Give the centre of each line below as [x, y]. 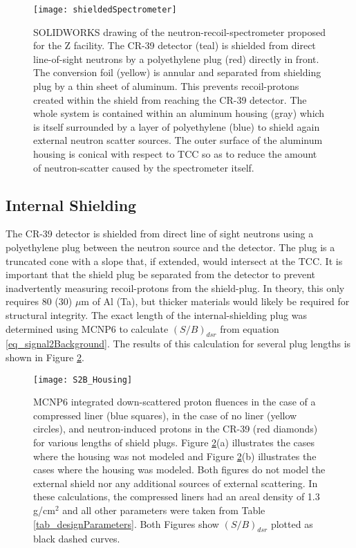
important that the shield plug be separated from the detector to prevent [160, 274]
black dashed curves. [77, 539]
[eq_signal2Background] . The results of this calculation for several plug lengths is [178, 344]
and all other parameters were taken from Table [164, 510]
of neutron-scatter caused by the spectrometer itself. [144, 167]
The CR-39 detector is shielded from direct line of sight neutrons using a [160, 234]
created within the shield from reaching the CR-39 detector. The [170, 99]
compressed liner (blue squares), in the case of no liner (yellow [165, 415]
